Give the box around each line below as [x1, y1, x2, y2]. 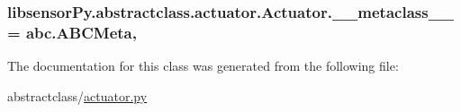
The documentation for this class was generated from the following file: [7, 56, 399, 75]
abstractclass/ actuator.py [7, 86, 148, 105]
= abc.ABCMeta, [7, 21, 137, 43]
